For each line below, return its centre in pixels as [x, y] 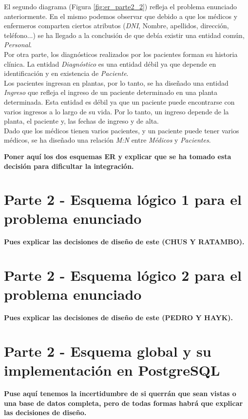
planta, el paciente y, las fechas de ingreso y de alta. [81, 121]
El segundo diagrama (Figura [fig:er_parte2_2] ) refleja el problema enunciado [120, 6]
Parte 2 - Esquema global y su [108, 351]
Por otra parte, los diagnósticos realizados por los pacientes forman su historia [121, 54]
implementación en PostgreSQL [112, 370]
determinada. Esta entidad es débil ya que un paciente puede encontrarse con [119, 101]
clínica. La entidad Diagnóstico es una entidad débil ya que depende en [110, 64]
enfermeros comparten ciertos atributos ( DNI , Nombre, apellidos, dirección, [116, 26]
